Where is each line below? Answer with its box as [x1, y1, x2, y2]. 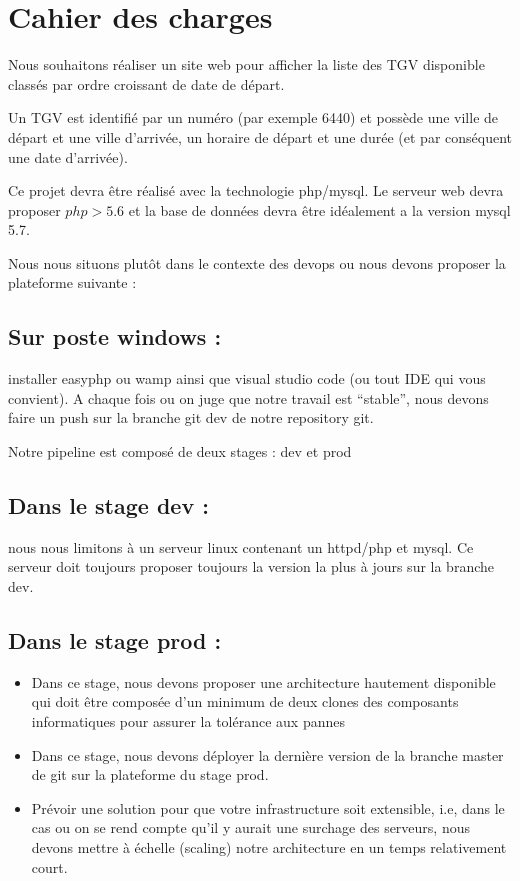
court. [31, 856, 68, 877]
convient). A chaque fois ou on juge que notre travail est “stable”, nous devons [8, 387, 489, 408]
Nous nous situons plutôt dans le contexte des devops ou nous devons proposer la [8, 252, 506, 273]
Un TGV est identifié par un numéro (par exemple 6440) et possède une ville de [8, 107, 499, 128]
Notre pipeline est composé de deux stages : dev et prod [8, 441, 352, 462]
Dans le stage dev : [8, 490, 209, 521]
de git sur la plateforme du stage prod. [31, 764, 269, 785]
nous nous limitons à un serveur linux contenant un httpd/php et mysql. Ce [8, 536, 474, 557]
